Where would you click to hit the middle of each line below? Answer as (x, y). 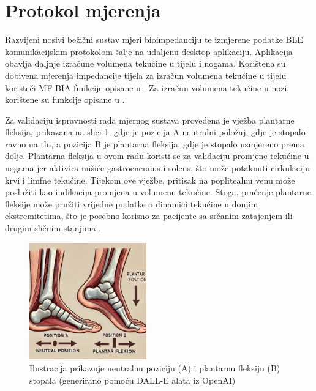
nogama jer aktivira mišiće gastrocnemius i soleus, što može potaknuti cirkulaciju (157, 168)
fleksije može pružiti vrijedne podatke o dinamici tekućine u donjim (132, 203)
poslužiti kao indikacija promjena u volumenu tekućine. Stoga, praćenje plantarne (158, 192)
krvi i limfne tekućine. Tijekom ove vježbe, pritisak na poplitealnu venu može (150, 180)
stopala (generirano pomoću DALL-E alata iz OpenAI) (133, 380)
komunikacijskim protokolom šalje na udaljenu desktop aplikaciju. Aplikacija (149, 51)
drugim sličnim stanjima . (53, 228)
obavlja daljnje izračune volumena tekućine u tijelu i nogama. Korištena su (145, 63)
